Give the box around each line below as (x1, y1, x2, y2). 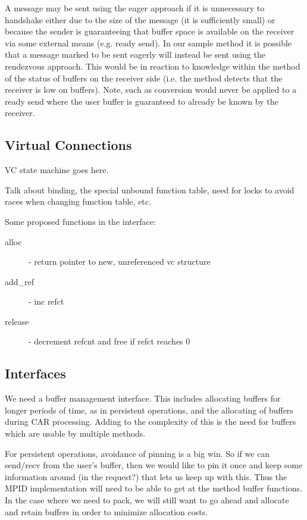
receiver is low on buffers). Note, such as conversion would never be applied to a (5, 83, 297, 96)
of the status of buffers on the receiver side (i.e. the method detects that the (5, 71, 283, 84)
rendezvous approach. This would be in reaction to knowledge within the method (5, 59, 300, 72)
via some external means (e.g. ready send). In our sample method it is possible (5, 36, 292, 49)
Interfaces (5, 364, 66, 383)
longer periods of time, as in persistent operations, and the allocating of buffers (5, 403, 293, 416)
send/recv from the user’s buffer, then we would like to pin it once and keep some (5, 459, 303, 471)
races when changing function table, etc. (5, 195, 151, 208)
